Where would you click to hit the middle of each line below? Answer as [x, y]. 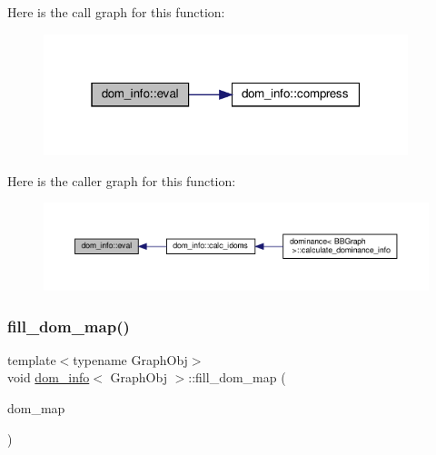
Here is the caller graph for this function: [122, 180]
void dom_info [49, 377]
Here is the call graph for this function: [116, 12]
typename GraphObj [130, 359]
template [32, 359]
